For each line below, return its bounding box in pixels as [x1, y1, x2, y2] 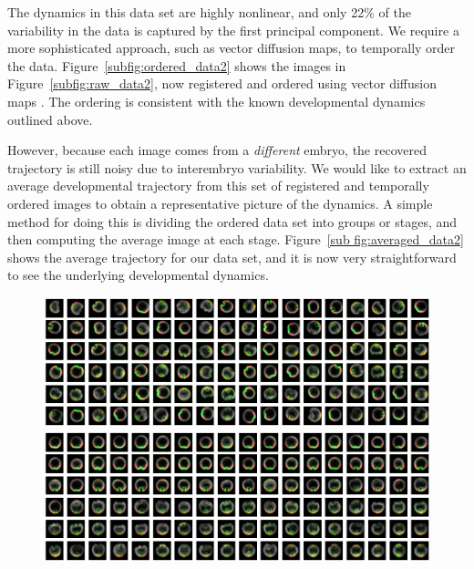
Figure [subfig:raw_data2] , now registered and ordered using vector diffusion [7, 74, 438, 93]
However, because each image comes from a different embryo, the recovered [7, 140, 427, 160]
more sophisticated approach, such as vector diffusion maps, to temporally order [7, 38, 456, 57]
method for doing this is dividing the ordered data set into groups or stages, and [7, 212, 458, 231]
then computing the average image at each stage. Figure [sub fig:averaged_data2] [7, 230, 464, 249]
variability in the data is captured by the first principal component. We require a [7, 20, 459, 39]
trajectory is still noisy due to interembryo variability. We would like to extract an [7, 158, 467, 177]
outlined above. [7, 109, 93, 129]
